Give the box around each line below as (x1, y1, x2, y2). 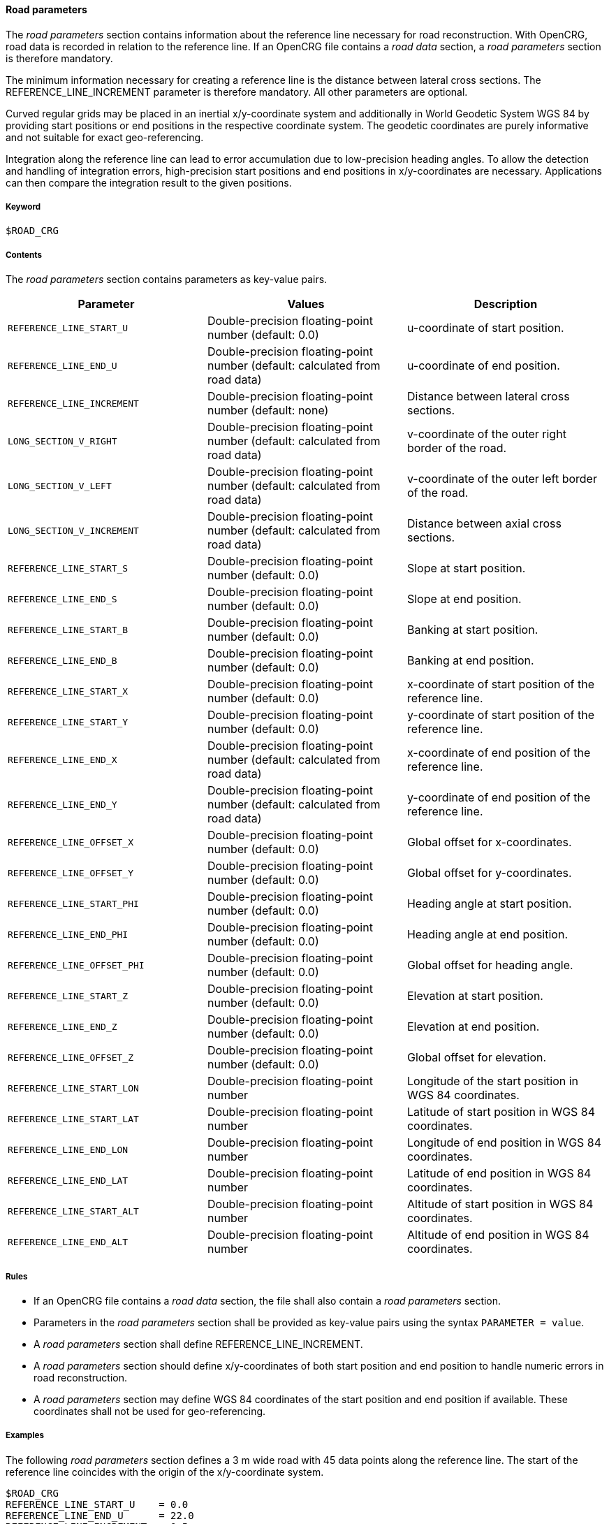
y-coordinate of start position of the (406, 708, 594, 723)
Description (474, 297, 538, 312)
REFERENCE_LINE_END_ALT (8, 1236, 129, 1247)
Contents (6, 249, 42, 260)
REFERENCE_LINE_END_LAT (8, 1175, 129, 1186)
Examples (6, 1430, 44, 1441)
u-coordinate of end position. (406, 358, 560, 373)
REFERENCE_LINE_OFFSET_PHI (8, 959, 145, 971)
